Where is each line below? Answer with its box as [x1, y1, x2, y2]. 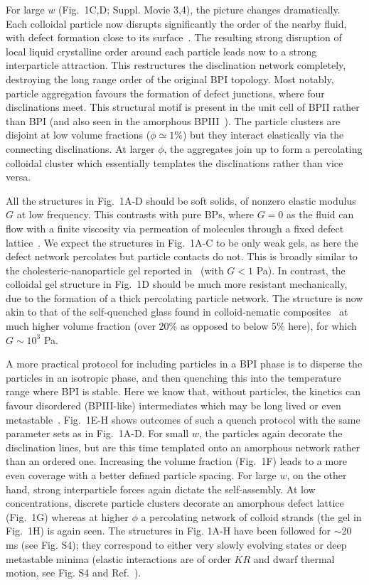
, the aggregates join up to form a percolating [164, 141, 363, 156]
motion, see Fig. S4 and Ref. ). [6, 565, 141, 580]
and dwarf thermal [253, 551, 335, 566]
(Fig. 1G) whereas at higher [6, 509, 129, 524]
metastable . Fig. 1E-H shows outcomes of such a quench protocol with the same [6, 412, 360, 426]
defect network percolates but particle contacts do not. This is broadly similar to [6, 249, 358, 264]
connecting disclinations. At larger [6, 141, 155, 156]
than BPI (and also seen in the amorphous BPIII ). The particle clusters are [6, 113, 341, 128]
